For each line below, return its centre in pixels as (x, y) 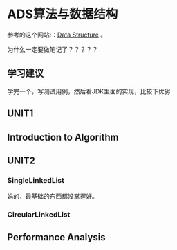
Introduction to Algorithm (63, 137)
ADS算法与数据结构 (63, 14)
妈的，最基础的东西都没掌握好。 (53, 196)
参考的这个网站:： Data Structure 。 (57, 35)
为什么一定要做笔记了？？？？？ (53, 49)
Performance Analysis (56, 237)
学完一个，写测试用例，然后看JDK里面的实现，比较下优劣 (89, 91)
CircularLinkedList (39, 215)
